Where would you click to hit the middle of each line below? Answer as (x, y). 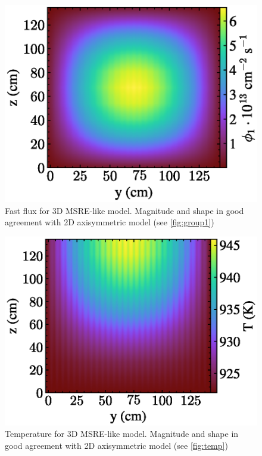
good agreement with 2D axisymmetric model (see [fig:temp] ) (116, 446)
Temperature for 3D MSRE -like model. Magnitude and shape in (122, 434)
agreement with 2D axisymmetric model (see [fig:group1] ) (110, 222)
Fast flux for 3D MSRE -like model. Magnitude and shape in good (124, 210)
